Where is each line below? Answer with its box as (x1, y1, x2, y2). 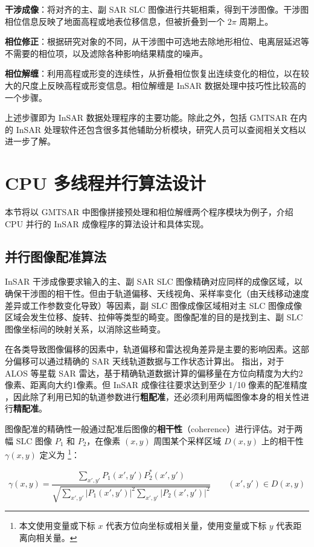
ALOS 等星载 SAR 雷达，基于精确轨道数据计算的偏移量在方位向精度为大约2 (5, 366, 303, 379)
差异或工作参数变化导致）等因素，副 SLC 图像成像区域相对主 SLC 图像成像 (5, 299, 302, 311)
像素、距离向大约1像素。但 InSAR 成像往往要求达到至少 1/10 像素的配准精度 (5, 378, 308, 391)
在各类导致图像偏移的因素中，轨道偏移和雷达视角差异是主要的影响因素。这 (5, 343, 301, 355)
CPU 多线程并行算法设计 (5, 170, 206, 195)
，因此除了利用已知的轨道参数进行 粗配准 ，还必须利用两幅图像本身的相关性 (5, 390, 301, 403)
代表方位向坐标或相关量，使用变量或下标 (106, 519, 267, 532)
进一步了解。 (5, 135, 56, 147)
